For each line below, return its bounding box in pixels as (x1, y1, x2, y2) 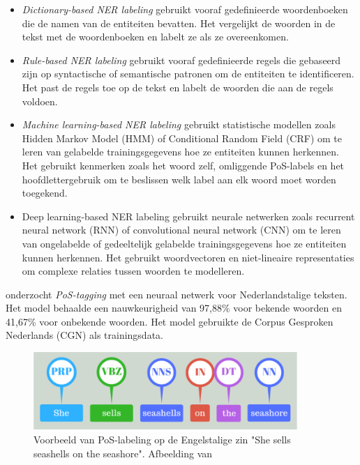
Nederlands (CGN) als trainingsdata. (6, 328, 163, 342)
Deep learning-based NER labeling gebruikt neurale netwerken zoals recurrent (22, 208, 355, 223)
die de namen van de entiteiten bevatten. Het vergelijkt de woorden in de (22, 15, 336, 30)
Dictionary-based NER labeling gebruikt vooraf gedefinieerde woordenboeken (22, 2, 348, 16)
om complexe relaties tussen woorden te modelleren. (22, 264, 245, 278)
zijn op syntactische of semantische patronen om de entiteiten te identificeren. (22, 66, 354, 81)
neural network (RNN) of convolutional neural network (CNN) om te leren (22, 222, 341, 237)
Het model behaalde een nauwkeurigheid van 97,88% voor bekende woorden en (6, 300, 342, 315)
